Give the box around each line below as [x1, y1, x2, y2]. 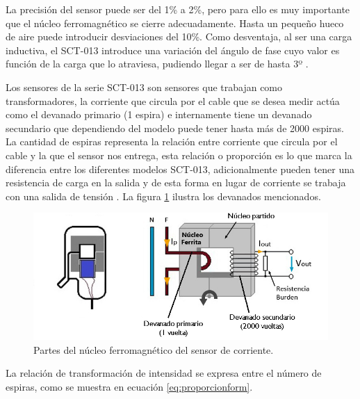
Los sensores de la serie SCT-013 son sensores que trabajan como [6, 79, 283, 94]
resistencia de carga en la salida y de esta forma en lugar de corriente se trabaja [6, 175, 346, 190]
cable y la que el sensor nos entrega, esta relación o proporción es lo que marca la [6, 147, 352, 162]
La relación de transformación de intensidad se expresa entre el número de [6, 366, 322, 380]
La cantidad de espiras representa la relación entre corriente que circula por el [6, 134, 338, 149]
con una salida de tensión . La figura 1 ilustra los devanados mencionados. [6, 188, 321, 203]
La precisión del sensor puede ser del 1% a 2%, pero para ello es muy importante [6, 2, 350, 16]
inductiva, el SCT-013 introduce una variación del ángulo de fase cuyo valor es [6, 42, 340, 57]
